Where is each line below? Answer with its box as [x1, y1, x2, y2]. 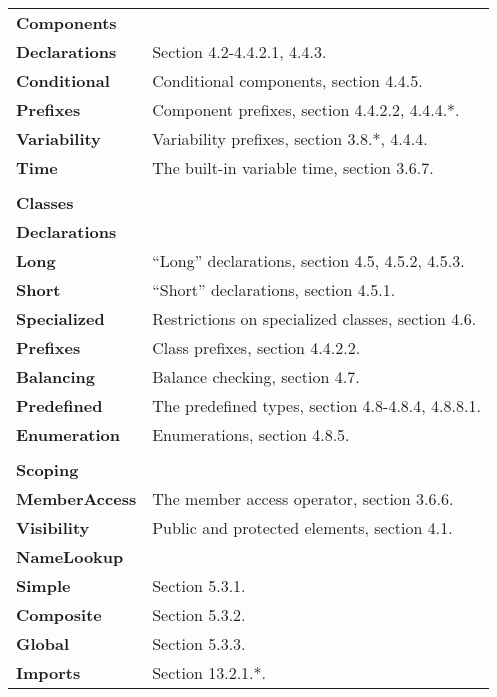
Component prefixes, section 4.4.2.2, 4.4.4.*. [152, 98, 460, 121]
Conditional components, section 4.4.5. [152, 69, 423, 92]
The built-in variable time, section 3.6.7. [152, 156, 434, 179]
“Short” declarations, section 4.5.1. [152, 278, 396, 301]
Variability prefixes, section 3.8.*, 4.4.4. [152, 127, 428, 150]
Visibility [16, 516, 90, 539]
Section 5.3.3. [152, 632, 246, 655]
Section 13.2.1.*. [152, 661, 266, 684]
